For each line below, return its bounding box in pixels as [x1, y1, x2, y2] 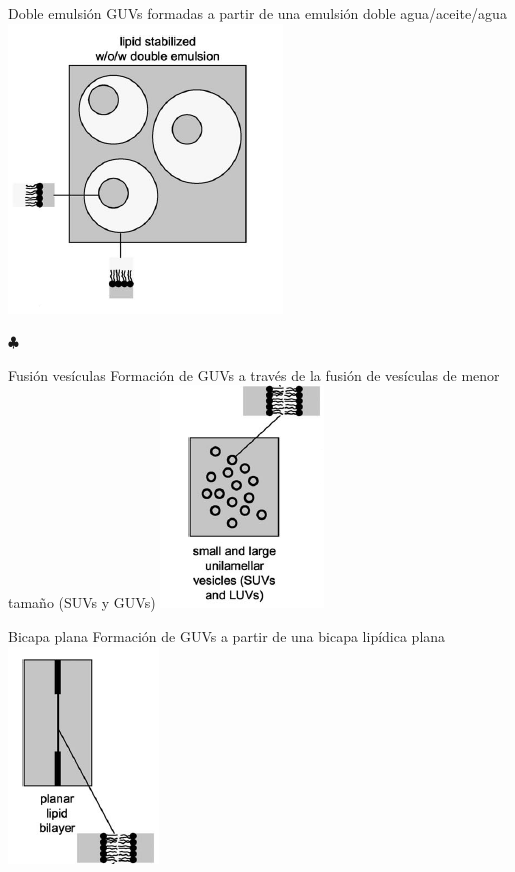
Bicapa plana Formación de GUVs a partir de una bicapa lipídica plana [8, 625, 446, 646]
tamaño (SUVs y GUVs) [8, 592, 156, 613]
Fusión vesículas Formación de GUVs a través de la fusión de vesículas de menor [8, 364, 500, 385]
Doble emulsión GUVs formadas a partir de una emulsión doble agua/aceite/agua [8, 3, 507, 23]
